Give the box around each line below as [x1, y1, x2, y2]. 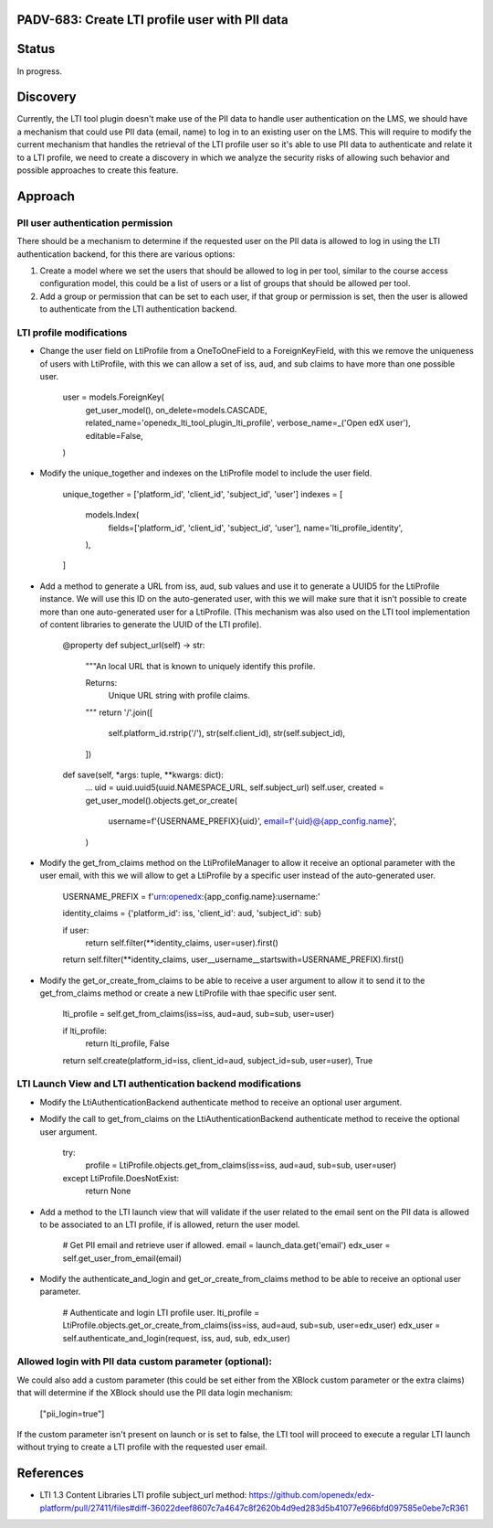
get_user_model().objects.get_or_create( [85, 795, 237, 806]
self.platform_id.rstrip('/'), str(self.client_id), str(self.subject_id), [108, 728, 346, 739]
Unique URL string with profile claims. [108, 690, 250, 701]
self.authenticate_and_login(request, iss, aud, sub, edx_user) [62, 1332, 291, 1343]
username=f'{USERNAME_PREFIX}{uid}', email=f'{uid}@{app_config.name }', [108, 816, 397, 827]
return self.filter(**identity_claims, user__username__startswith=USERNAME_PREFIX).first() [62, 954, 404, 965]
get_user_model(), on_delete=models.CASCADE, [85, 404, 268, 415]
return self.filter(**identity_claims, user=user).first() [85, 937, 278, 948]
